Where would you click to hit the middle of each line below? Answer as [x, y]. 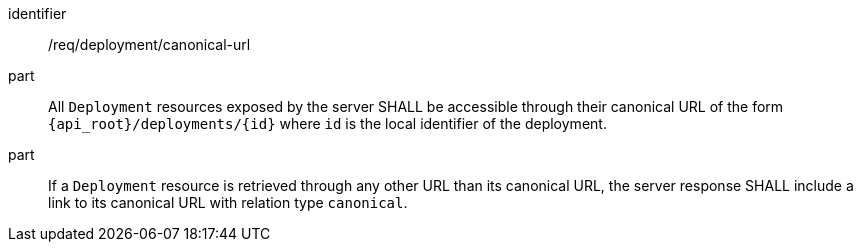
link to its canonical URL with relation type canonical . [228, 202]
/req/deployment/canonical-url [149, 44]
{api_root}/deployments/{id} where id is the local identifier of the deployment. [327, 123]
